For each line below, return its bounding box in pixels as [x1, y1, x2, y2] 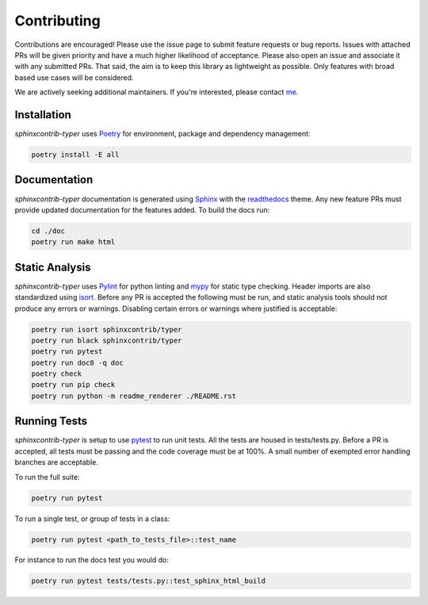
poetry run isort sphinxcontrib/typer [31, 325, 182, 334]
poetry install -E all [31, 151, 120, 159]
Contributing [14, 12, 101, 29]
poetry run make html [31, 238, 116, 247]
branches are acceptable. [14, 458, 98, 467]
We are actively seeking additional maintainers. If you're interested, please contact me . [14, 87, 299, 97]
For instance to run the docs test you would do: [14, 555, 170, 565]
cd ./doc [31, 226, 66, 235]
